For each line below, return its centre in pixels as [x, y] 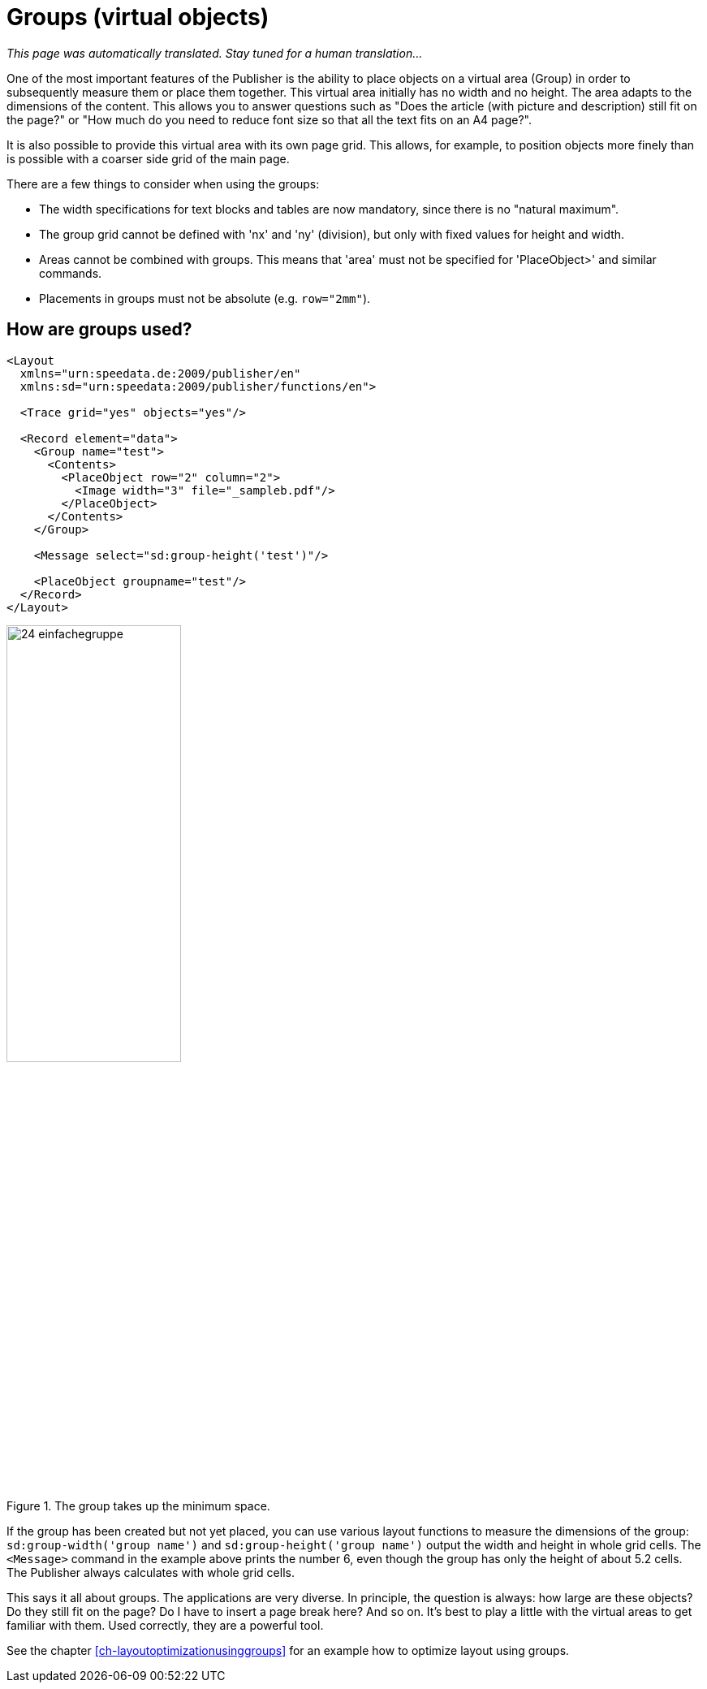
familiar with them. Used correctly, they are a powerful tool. [165, 1625]
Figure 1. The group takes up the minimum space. [138, 1505]
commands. [71, 273]
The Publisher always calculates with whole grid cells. [151, 1572]
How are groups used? [99, 330]
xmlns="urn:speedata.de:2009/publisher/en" [160, 373]
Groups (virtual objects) [138, 17]
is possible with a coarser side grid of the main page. [148, 158]
